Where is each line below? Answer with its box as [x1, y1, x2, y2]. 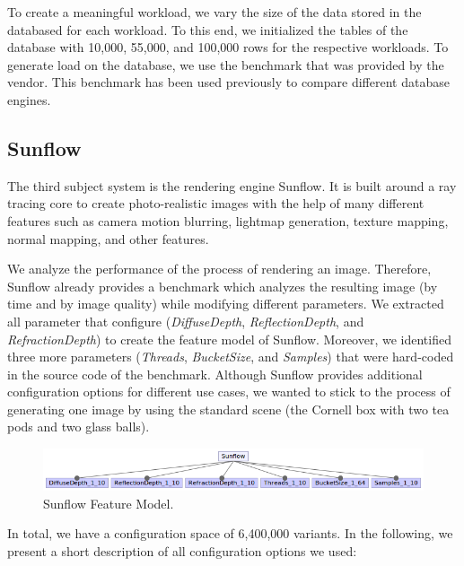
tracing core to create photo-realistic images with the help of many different [7, 194, 425, 213]
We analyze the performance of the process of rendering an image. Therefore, [7, 259, 432, 278]
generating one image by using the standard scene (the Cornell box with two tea [7, 399, 450, 418]
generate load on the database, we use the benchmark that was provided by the [7, 55, 444, 74]
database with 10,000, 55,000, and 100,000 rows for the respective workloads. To [7, 38, 449, 57]
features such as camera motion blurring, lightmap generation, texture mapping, [7, 211, 449, 230]
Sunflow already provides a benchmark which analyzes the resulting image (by [7, 276, 438, 295]
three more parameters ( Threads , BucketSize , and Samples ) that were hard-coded [7, 347, 454, 366]
